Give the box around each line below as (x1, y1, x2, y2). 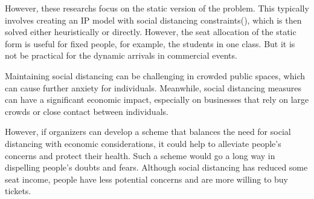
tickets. (5, 184, 31, 197)
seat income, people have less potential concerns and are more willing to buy (5, 172, 288, 185)
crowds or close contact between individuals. (5, 105, 168, 117)
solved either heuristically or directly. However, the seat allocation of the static (5, 25, 296, 38)
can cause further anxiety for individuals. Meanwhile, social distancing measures (5, 81, 302, 94)
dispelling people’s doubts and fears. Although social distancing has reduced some (5, 161, 308, 174)
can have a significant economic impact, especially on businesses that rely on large (5, 93, 309, 106)
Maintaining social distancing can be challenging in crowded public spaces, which (5, 69, 305, 82)
